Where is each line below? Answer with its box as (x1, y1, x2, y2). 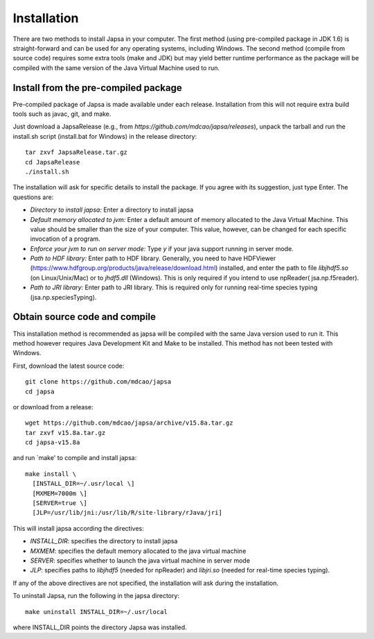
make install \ (25, 470, 77, 478)
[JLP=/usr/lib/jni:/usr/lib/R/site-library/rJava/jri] (32, 509, 223, 517)
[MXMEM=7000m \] (32, 489, 88, 497)
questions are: (12, 193, 54, 201)
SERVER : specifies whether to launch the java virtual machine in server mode (30, 556, 251, 565)
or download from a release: (12, 402, 93, 411)
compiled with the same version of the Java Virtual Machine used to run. (12, 63, 220, 72)
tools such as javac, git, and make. (12, 110, 112, 118)
